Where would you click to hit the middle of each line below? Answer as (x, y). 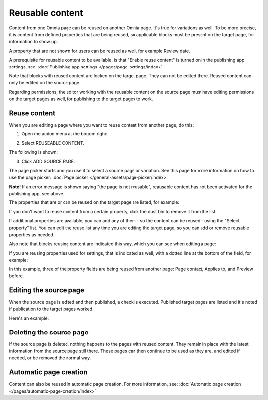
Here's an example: (29, 318)
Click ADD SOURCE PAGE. (48, 161)
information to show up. (33, 42)
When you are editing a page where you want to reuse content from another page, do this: (101, 125)
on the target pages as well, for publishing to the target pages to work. (81, 99)
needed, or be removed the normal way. (50, 358)
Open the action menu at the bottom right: (65, 134)
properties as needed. (32, 235)
